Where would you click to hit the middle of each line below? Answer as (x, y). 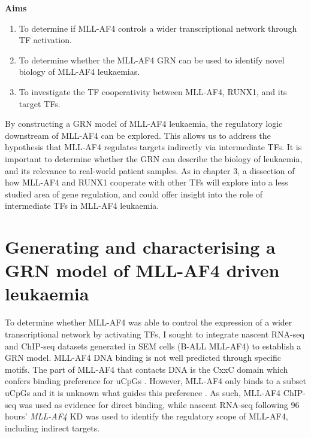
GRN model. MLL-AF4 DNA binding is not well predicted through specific (143, 358)
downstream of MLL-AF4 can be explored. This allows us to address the (138, 135)
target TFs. (40, 103)
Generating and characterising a (140, 247)
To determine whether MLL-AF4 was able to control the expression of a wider (149, 322)
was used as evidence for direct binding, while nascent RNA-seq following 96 (159, 404)
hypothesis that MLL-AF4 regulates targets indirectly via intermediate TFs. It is (153, 147)
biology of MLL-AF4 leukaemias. (79, 72)
